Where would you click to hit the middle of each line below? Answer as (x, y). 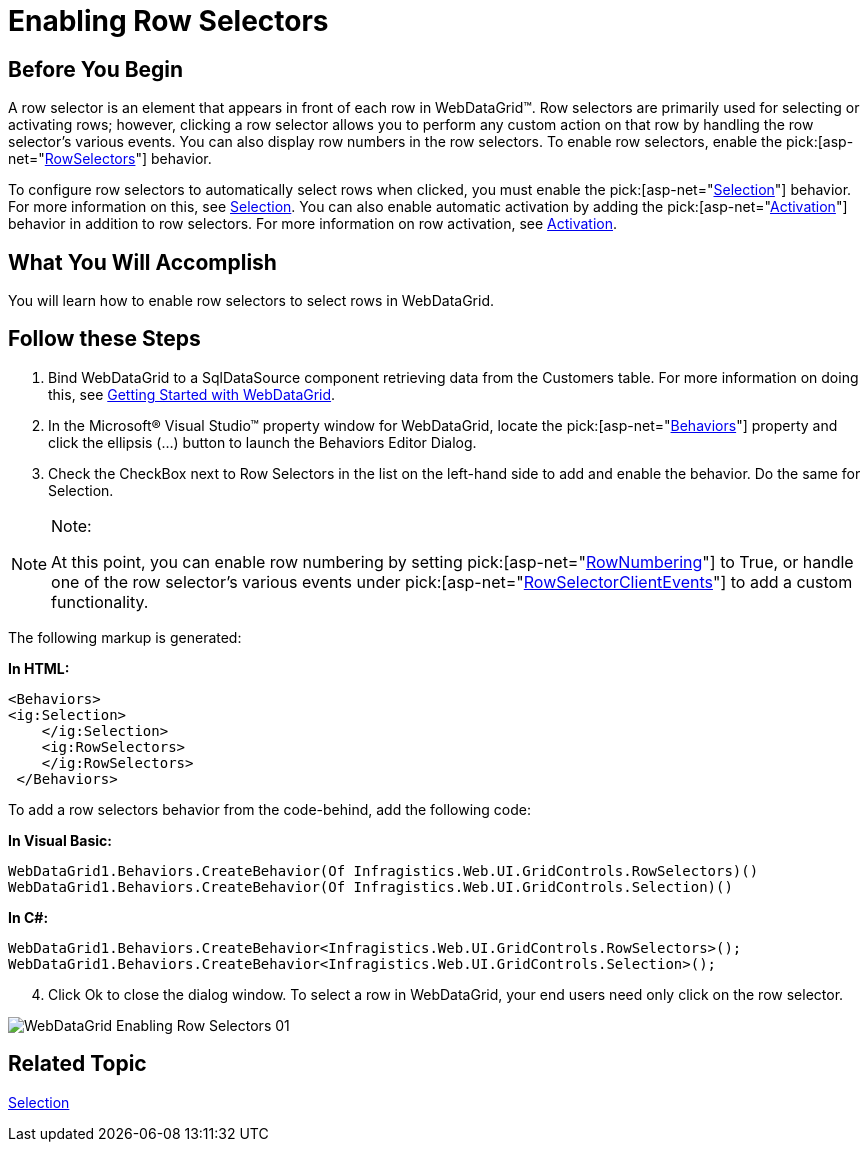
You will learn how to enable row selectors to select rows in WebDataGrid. (251, 301)
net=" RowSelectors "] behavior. (110, 159)
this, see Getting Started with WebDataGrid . (192, 394)
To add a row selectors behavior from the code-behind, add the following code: (270, 809)
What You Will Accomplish (142, 262)
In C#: (28, 917)
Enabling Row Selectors (168, 21)
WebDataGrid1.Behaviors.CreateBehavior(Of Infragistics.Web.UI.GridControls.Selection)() (370, 886)
